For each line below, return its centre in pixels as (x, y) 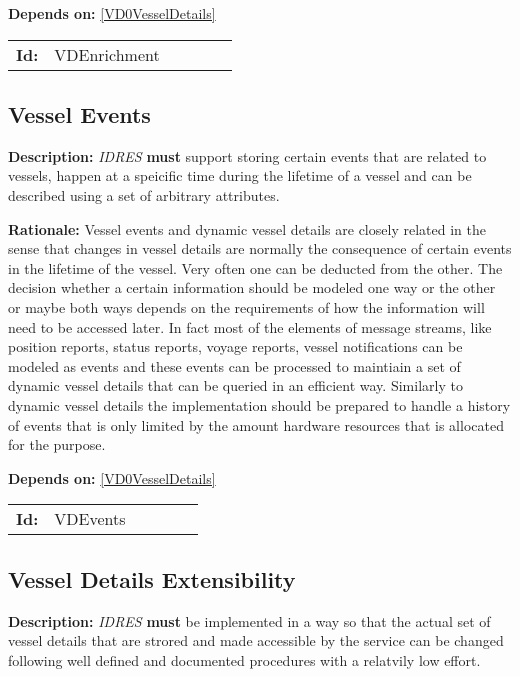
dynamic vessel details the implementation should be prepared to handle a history (259, 404)
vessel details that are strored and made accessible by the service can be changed (256, 640)
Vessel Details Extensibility (152, 578)
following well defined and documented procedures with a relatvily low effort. (244, 659)
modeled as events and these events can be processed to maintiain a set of (234, 365)
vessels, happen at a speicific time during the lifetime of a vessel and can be (240, 175)
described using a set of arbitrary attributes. (144, 194)
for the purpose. (57, 444)
